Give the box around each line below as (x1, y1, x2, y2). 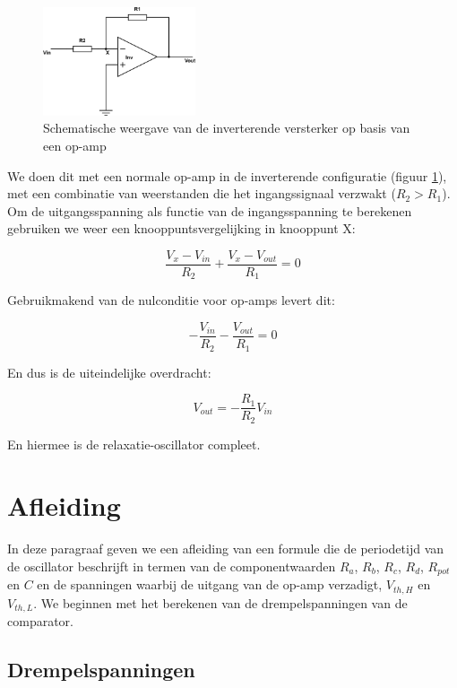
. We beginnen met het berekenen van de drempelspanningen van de (33, 593, 408, 612)
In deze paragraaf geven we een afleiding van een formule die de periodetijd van (7, 539, 444, 558)
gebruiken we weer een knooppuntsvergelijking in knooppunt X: (7, 219, 356, 238)
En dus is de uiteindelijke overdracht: (7, 362, 211, 381)
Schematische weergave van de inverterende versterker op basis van (43, 118, 410, 137)
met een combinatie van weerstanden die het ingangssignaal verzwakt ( (7, 184, 396, 203)
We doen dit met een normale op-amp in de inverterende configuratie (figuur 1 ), (7, 166, 447, 185)
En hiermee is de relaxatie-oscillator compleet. (7, 434, 261, 453)
